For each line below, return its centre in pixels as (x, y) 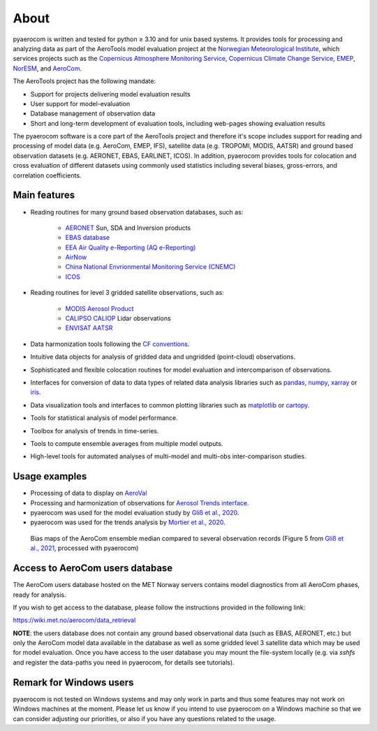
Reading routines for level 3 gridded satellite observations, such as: (127, 293)
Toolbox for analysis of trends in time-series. (95, 430)
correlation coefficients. (47, 175)
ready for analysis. (39, 595)
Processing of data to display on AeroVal (89, 493)
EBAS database (88, 238)
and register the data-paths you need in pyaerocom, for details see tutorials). (124, 662)
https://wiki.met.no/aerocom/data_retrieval (74, 620)
